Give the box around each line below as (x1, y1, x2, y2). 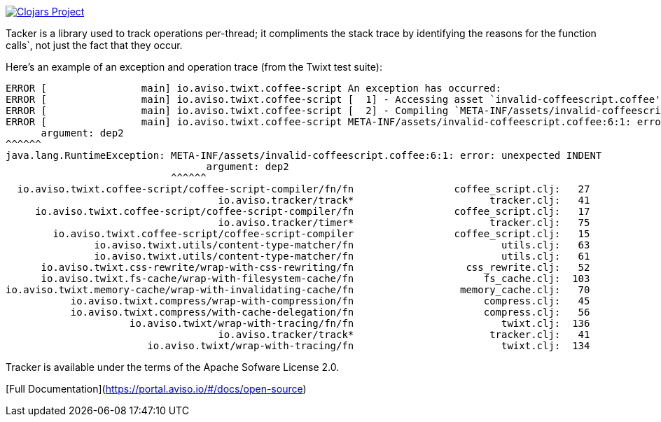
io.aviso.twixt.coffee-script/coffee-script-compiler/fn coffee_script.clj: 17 (35, 206, 590, 217)
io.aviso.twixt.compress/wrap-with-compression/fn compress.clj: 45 (70, 295, 590, 307)
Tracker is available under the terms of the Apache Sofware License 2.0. (6, 361, 340, 373)
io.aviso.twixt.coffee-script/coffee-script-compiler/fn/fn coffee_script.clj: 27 (17, 183, 590, 195)
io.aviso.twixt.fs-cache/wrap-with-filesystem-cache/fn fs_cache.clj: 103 (41, 273, 590, 284)
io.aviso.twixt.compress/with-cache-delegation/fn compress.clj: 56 (70, 307, 590, 318)
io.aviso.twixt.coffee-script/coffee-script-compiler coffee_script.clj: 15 (53, 228, 590, 239)
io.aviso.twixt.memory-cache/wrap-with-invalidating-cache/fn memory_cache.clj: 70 (6, 284, 590, 295)
